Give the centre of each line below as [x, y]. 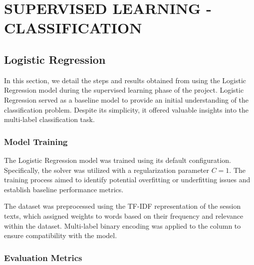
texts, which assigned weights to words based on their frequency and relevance [124, 215]
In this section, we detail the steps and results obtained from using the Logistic [125, 80]
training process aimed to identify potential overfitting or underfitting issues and [127, 180]
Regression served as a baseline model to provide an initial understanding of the [127, 99]
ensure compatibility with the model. [61, 235]
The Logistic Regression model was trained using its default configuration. [118, 160]
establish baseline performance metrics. [64, 189]
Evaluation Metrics [43, 257]
